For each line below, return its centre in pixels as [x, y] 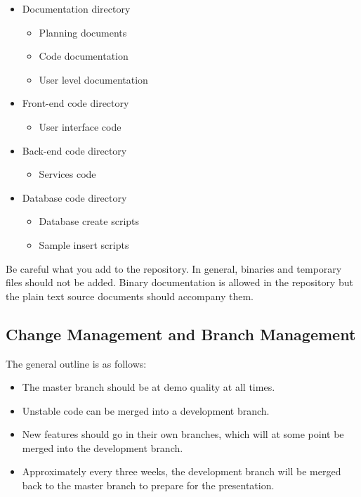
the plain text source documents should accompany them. [130, 296]
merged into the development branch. [103, 447]
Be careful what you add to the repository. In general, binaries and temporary [174, 268]
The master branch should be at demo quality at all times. [149, 387]
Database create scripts [89, 221]
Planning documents [83, 32]
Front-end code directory [76, 103]
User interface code [80, 126]
